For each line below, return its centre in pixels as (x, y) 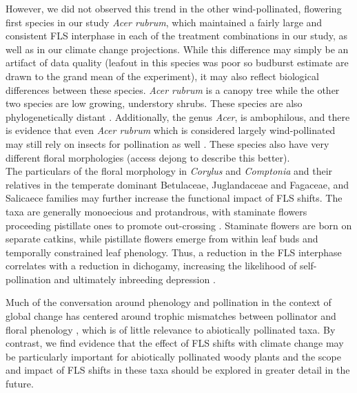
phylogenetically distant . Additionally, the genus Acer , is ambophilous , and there (178, 116)
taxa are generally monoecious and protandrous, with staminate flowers (156, 211)
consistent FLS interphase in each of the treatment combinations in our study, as (177, 36)
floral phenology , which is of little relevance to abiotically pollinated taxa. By (171, 329)
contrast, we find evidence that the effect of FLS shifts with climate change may (175, 343)
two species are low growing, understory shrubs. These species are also (154, 103)
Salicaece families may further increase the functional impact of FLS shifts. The (174, 198)
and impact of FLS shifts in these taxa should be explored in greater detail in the (178, 370)
